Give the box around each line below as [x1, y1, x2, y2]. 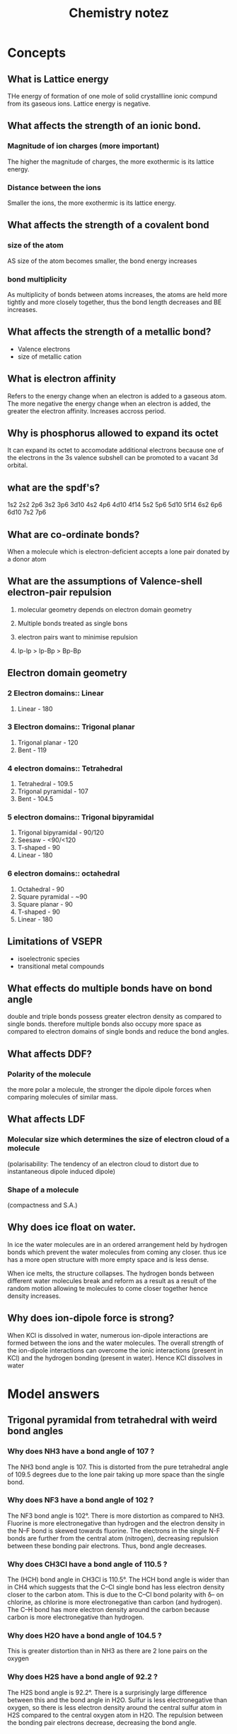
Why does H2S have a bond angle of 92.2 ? [7, 1672, 158, 1682]
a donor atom [7, 555, 47, 564]
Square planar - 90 [17, 900, 73, 908]
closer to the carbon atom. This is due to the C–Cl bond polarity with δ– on [7, 1590, 224, 1599]
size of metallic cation [17, 352, 82, 361]
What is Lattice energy [7, 73, 109, 85]
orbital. [7, 461, 28, 469]
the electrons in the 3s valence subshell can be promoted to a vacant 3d [7, 454, 219, 462]
